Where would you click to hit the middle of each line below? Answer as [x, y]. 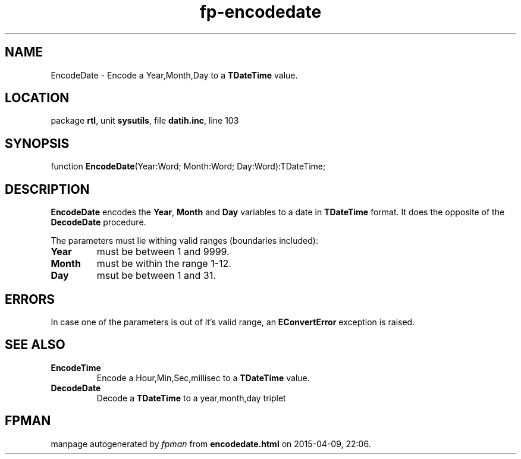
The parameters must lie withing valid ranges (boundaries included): [184, 241]
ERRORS [30, 299]
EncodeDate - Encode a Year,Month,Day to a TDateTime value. [174, 75]
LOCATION [37, 98]
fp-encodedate [260, 12]
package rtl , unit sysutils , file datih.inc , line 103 [145, 121]
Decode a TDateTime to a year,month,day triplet [191, 398]
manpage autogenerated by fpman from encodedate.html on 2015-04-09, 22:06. [211, 444]
